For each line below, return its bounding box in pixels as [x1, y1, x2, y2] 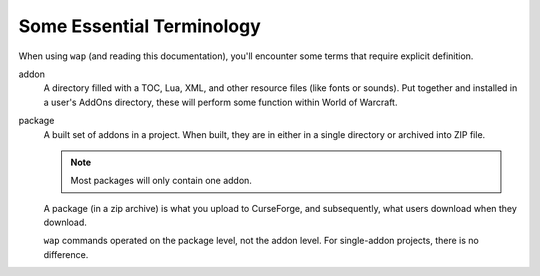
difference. [43, 248, 89, 260]
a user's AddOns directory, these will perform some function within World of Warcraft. [43, 96, 398, 108]
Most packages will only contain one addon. [70, 175, 252, 187]
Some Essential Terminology [18, 15, 262, 37]
